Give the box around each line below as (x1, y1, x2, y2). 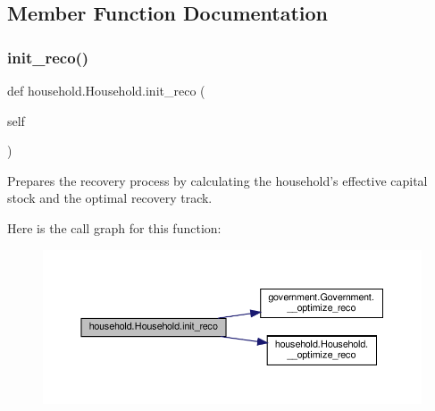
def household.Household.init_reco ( (7, 81, 205, 99)
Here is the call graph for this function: (7, 218, 222, 237)
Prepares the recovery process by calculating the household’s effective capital (7, 171, 428, 189)
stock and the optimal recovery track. (7, 189, 213, 207)
